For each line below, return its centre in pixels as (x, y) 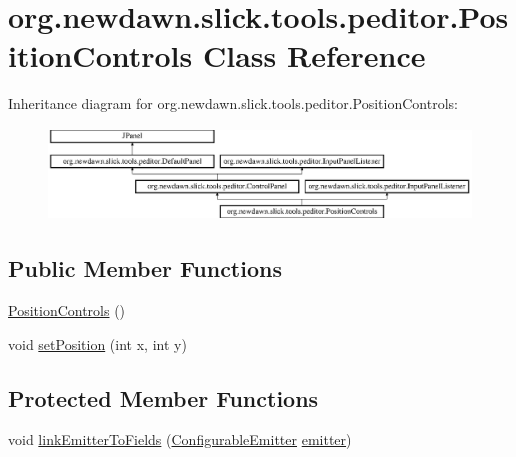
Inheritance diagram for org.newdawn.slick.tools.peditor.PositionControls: (233, 103)
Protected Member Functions (163, 397)
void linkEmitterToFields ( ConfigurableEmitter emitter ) (180, 439)
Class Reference (314, 55)
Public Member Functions (145, 268)
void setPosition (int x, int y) (97, 343)
